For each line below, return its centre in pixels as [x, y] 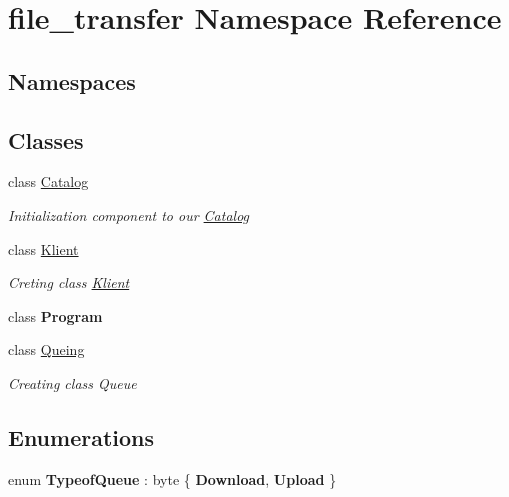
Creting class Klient [69, 282]
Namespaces [72, 80]
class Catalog [48, 181]
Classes [46, 139]
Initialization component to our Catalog [129, 214]
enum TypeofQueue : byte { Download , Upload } [172, 478]
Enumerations [81, 436]
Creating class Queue [72, 382]
